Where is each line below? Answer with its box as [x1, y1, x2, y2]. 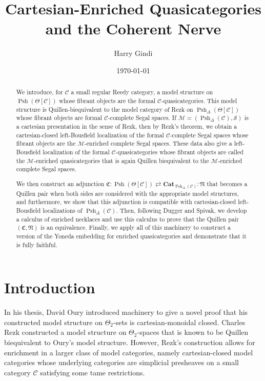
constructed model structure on [4, 316, 103, 327]
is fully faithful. [16, 240, 57, 249]
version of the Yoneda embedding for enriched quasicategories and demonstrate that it [16, 231, 247, 240]
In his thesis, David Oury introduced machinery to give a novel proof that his [4, 307, 248, 317]
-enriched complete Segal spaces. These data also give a [84, 139, 232, 148]
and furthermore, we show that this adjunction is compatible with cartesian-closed [16, 197, 236, 206]
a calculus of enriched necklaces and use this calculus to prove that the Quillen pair [16, 214, 239, 223]
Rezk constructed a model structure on [4, 327, 127, 337]
